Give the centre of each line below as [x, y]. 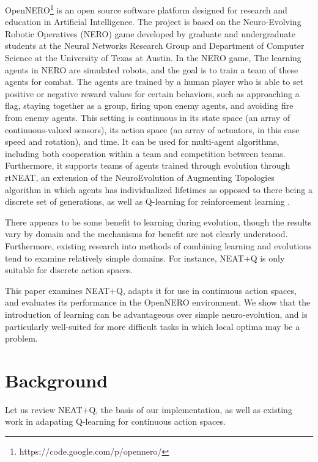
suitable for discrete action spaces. [69, 270]
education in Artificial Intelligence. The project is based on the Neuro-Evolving [153, 22]
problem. [21, 338]
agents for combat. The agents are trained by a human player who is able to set [154, 82]
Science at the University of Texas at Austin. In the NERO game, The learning [153, 58]
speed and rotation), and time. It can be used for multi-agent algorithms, [142, 141]
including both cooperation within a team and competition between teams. [145, 153]
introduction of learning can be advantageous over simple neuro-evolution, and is [156, 314]
